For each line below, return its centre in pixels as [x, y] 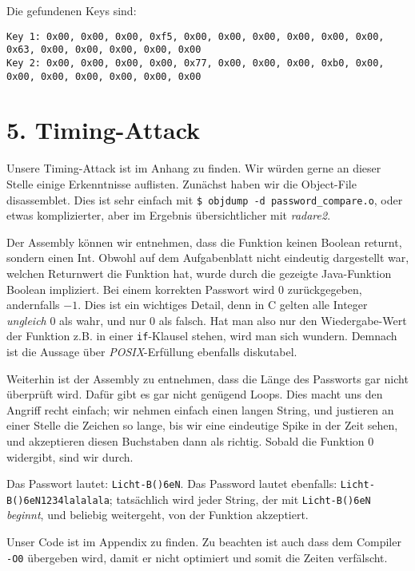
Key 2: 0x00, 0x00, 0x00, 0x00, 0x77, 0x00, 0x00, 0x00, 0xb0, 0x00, [196, 63]
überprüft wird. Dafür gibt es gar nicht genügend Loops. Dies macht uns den [195, 394]
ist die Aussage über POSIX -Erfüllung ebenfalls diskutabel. [152, 351]
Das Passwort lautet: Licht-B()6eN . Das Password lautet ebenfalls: [172, 484]
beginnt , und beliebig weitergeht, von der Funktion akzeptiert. [158, 515]
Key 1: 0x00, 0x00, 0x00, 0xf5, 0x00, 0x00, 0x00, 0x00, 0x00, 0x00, [196, 36]
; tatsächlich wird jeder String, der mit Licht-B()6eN [240, 499]
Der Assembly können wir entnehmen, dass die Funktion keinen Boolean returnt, [204, 242]
